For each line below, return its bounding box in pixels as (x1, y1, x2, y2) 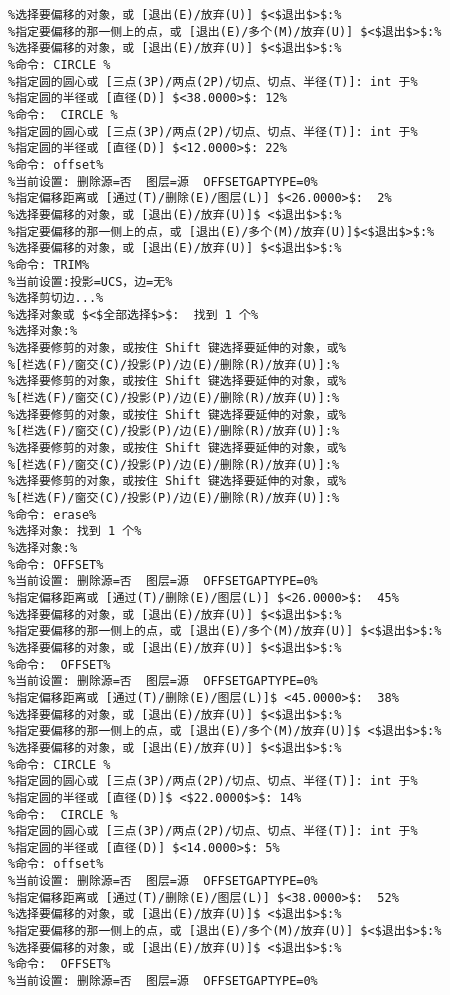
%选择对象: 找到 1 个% (8, 524, 142, 539)
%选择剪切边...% (8, 291, 104, 306)
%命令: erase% (8, 507, 97, 522)
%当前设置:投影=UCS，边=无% (8, 274, 173, 289)
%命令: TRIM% (8, 257, 90, 272)
